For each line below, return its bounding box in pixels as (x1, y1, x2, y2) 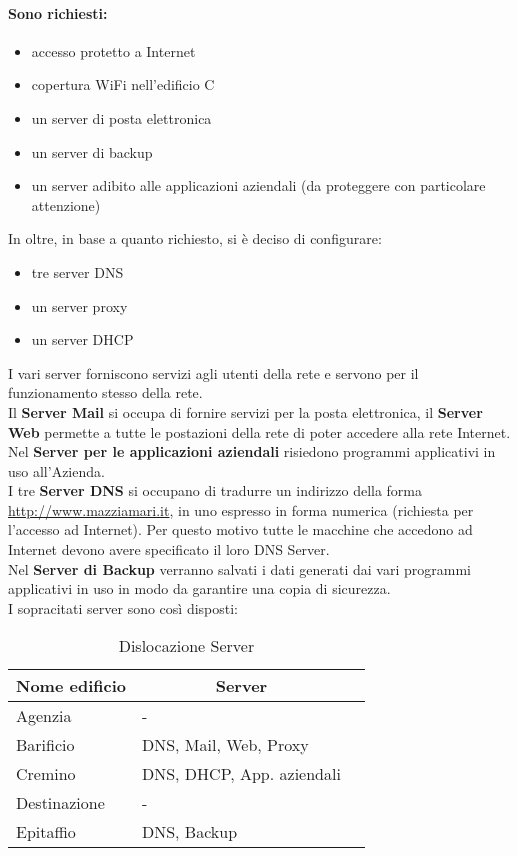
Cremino (16, 762, 76, 786)
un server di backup (31, 141, 153, 162)
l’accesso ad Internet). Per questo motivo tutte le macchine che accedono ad (8, 519, 473, 540)
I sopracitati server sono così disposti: (8, 597, 239, 618)
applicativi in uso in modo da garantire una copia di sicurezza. (8, 578, 391, 599)
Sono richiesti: (8, 2, 108, 23)
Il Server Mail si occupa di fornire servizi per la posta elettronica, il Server (8, 401, 483, 422)
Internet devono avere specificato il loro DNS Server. (8, 539, 330, 560)
